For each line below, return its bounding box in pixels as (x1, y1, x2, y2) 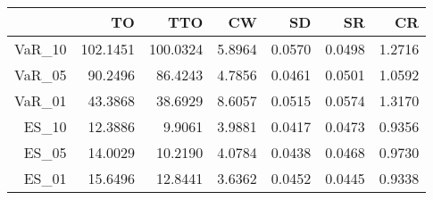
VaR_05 (14, 64, 67, 85)
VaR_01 (14, 90, 67, 111)
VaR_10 (14, 38, 67, 59)
